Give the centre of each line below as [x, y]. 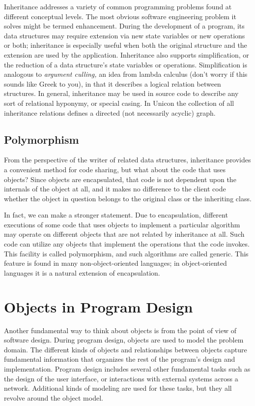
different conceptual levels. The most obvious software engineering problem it [120, 16]
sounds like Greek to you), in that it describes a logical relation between [113, 83]
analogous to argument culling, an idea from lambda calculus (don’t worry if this [126, 74]
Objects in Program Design [99, 306]
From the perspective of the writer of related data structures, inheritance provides [127, 160]
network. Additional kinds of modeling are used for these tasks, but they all [118, 388]
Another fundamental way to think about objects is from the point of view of [120, 330]
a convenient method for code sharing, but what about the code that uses [115, 169]
